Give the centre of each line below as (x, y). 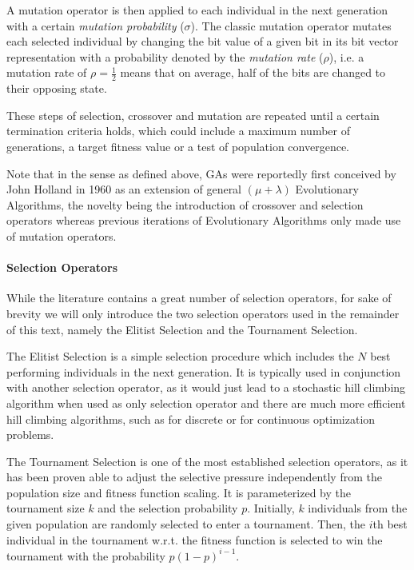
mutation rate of (47, 72)
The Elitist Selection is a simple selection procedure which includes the (180, 356)
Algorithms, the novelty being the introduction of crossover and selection (185, 204)
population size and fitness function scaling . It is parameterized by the (179, 492)
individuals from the (358, 508)
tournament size (46, 508)
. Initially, (271, 508)
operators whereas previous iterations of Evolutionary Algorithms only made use (204, 220)
